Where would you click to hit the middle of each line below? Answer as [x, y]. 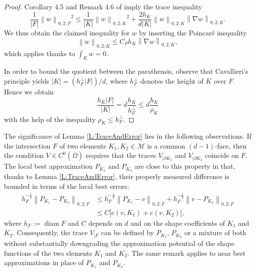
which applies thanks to [40, 53]
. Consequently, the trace [50, 232]
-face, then [231, 145]
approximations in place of [44, 262]
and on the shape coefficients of [178, 223]
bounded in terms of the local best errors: [67, 186]
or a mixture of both [215, 232]
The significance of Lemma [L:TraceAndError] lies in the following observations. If [128, 136]
